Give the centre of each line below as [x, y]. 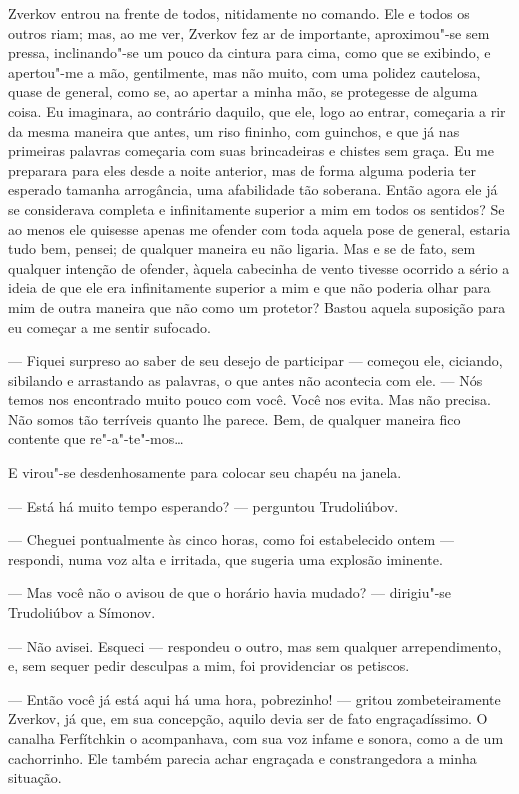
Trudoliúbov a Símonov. [82, 612]
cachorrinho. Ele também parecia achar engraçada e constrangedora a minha [242, 757]
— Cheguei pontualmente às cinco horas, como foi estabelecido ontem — [231, 539]
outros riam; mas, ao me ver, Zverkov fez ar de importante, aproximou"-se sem [249, 32]
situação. [35, 777]
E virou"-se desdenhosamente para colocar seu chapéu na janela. [205, 472]
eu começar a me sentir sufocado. [109, 326]
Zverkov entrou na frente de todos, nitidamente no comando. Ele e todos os [239, 13]
